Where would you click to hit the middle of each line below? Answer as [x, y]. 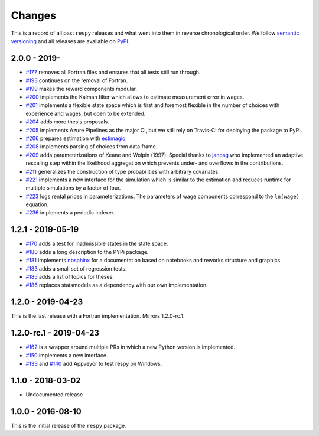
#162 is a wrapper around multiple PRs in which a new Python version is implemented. [131, 347]
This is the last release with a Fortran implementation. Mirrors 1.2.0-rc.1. [98, 316]
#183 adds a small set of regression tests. [76, 268]
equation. [37, 204]
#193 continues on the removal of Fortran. [77, 80]
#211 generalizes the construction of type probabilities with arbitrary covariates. [123, 171]
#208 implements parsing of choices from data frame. [92, 147]
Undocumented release [54, 394]
